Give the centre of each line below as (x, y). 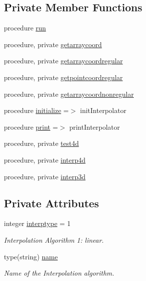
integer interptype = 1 (37, 223)
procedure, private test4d (42, 143)
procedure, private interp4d (45, 159)
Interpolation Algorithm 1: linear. (54, 239)
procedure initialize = (36, 110)
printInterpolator (94, 126)
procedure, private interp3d (45, 176)
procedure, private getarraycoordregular (63, 61)
